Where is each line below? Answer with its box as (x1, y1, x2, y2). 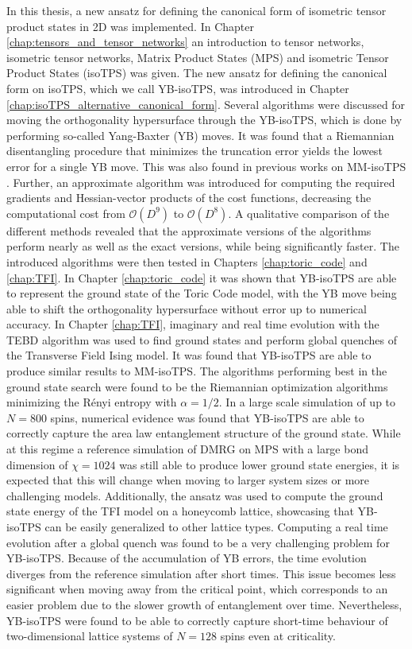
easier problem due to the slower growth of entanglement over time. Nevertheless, (6, 596, 402, 612)
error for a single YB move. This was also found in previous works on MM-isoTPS (6, 157, 406, 174)
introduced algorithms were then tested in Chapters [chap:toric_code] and (6, 253, 368, 270)
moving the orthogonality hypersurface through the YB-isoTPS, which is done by (6, 111, 402, 128)
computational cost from (6, 204, 125, 221)
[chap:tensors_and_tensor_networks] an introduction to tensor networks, (6, 33, 364, 50)
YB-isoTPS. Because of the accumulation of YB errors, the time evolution (6, 550, 367, 566)
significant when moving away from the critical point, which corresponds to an (6, 581, 388, 597)
